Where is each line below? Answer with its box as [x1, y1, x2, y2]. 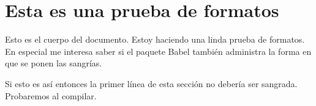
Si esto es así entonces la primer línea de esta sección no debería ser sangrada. [5, 77, 298, 90]
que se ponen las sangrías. [5, 57, 102, 69]
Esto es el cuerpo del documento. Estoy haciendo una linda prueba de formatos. [5, 33, 305, 46]
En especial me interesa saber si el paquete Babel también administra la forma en [5, 44, 312, 57]
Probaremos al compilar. [5, 89, 97, 102]
